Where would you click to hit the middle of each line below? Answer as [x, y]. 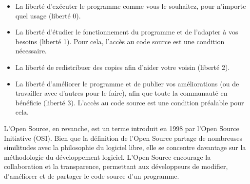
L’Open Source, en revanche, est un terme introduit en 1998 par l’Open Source [122, 128]
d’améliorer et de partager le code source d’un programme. [92, 176]
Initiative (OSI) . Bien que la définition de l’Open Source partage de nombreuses [123, 138]
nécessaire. [31, 51]
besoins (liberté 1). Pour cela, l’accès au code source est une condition [120, 41]
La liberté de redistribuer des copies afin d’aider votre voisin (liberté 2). [123, 67]
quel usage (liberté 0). [48, 15]
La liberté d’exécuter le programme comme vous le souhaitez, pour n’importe [131, 6]
